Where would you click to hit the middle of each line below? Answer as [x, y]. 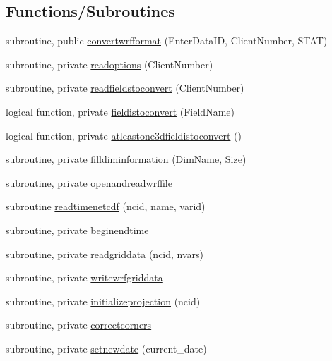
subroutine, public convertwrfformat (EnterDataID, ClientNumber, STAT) [167, 41]
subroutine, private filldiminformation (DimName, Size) [126, 159]
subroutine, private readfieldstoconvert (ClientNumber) [125, 88]
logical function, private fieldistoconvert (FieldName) [120, 111]
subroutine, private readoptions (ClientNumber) [109, 64]
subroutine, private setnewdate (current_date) [106, 348]
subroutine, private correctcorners [79, 325]
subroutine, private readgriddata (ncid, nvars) [105, 253]
